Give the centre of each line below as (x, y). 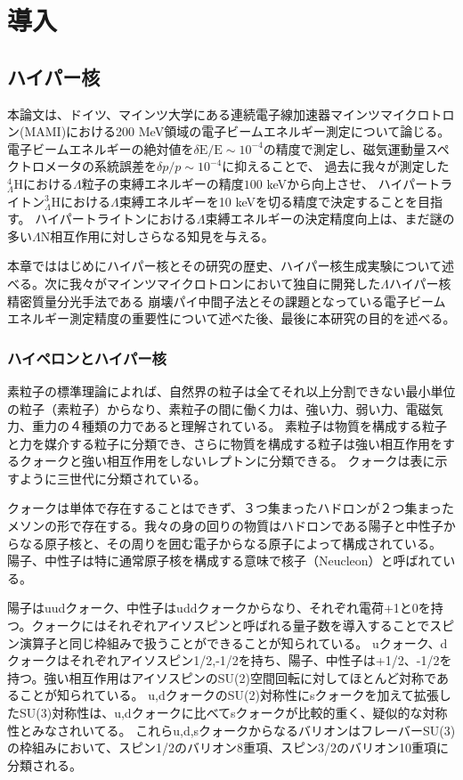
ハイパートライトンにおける (116, 219)
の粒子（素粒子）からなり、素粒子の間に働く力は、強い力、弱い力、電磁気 (225, 408)
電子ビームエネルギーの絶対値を (101, 148)
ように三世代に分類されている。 (113, 478)
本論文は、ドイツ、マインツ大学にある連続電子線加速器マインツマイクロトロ (231, 114)
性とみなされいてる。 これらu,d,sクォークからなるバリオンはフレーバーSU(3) (231, 730)
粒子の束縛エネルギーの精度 (162, 183)
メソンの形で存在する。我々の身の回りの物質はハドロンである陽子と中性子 (225, 526)
